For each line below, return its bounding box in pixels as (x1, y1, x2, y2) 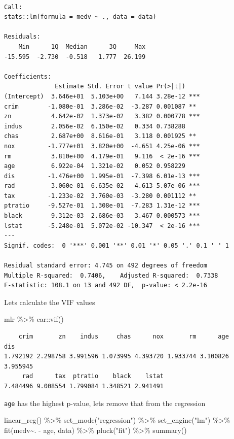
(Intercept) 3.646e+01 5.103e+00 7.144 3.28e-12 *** (4, 92, 200, 100)
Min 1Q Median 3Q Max (18, 43, 146, 50)
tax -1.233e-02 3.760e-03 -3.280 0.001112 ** (4, 192, 197, 199)
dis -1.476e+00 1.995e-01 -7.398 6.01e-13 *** (4, 172, 200, 180)
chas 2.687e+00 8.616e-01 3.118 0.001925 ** (4, 132, 197, 140)
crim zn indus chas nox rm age (18, 333, 229, 340)
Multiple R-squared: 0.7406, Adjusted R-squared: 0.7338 (4, 272, 218, 279)
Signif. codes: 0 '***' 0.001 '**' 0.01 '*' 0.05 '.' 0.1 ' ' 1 (4, 242, 229, 249)
